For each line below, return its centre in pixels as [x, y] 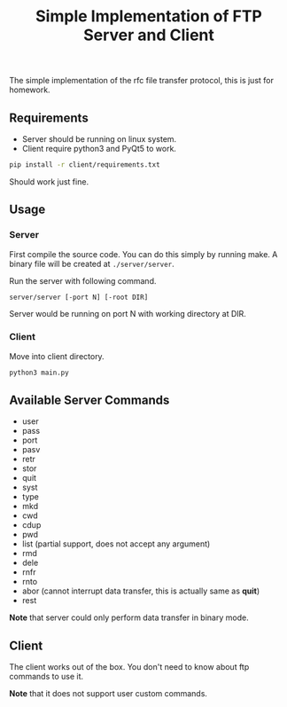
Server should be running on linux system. [99, 139]
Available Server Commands [89, 400]
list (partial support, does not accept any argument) [116, 544]
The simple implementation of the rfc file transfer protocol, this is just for [142, 81]
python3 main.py [39, 373]
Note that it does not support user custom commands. [109, 694]
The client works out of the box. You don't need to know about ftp [129, 667]
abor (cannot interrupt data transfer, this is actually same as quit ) [141, 591]
